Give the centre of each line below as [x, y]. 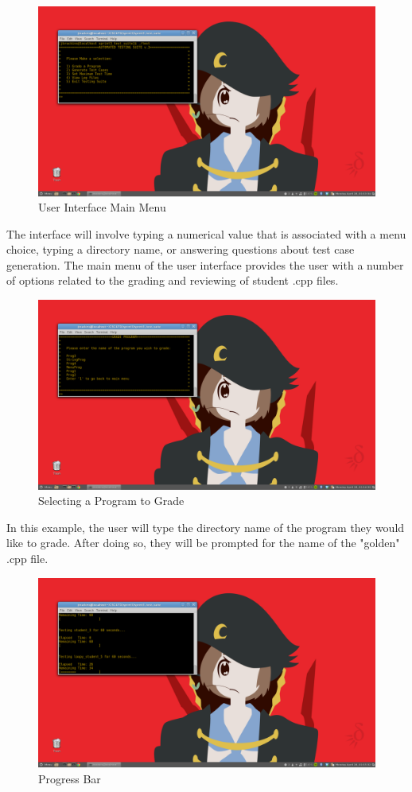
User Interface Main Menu [102, 207]
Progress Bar [70, 778]
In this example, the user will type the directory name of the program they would [206, 527]
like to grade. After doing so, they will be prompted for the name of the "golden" [203, 543]
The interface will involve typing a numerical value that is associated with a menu [206, 233]
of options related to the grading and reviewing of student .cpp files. [173, 280]
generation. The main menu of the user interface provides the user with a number [205, 264]
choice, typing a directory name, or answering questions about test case [181, 249]
